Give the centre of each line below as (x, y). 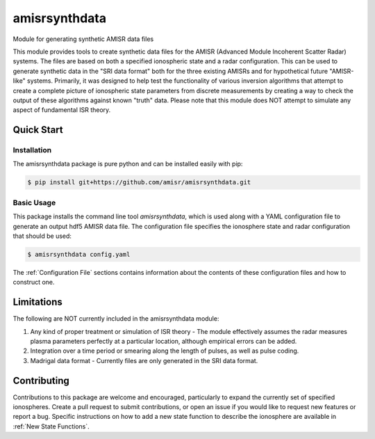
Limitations (37, 302)
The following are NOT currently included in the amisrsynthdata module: (116, 319)
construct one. (34, 282)
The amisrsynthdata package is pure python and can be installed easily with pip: (128, 164)
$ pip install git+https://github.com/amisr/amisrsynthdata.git (139, 182)
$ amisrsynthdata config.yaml (79, 254)
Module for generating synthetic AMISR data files (83, 39)
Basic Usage (34, 202)
